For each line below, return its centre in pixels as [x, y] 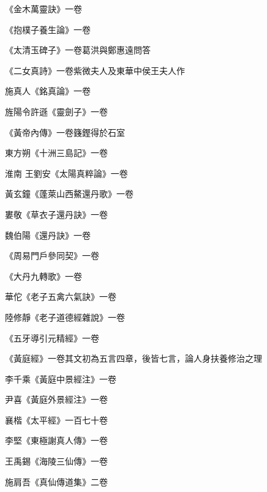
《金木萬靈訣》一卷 [43, 9]
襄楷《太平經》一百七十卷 [56, 419]
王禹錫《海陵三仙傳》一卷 [56, 461]
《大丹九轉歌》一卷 [43, 276]
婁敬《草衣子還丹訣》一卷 [56, 214]
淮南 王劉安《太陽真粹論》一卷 [66, 173]
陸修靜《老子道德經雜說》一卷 [65, 317]
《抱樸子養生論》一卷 [48, 29]
